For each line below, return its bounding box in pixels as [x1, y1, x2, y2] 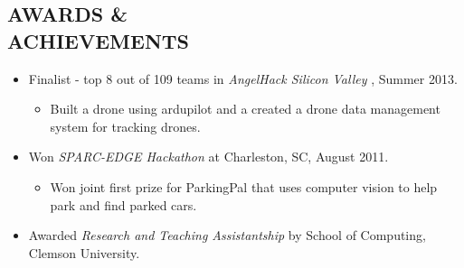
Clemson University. [28, 243, 140, 262]
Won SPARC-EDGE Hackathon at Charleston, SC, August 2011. [28, 147, 389, 166]
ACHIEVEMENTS [7, 26, 190, 54]
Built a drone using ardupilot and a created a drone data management [50, 99, 440, 118]
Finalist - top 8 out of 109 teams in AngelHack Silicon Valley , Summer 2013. [28, 69, 458, 88]
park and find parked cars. [50, 195, 197, 214]
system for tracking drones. [50, 116, 201, 135]
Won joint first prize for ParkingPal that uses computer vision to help [50, 177, 438, 196]
